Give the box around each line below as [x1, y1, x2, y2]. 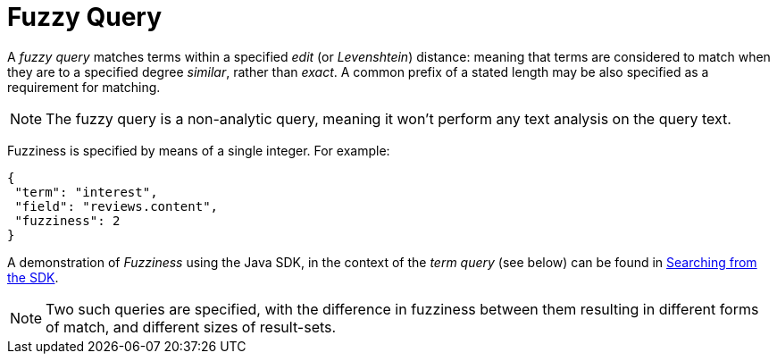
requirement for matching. [7, 79, 161, 95]
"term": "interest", [14, 184, 158, 199]
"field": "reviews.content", [14, 198, 219, 214]
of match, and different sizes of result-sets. [46, 317, 337, 336]
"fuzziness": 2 [14, 213, 121, 228]
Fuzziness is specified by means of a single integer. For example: [7, 142, 390, 158]
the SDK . [7, 269, 59, 285]
